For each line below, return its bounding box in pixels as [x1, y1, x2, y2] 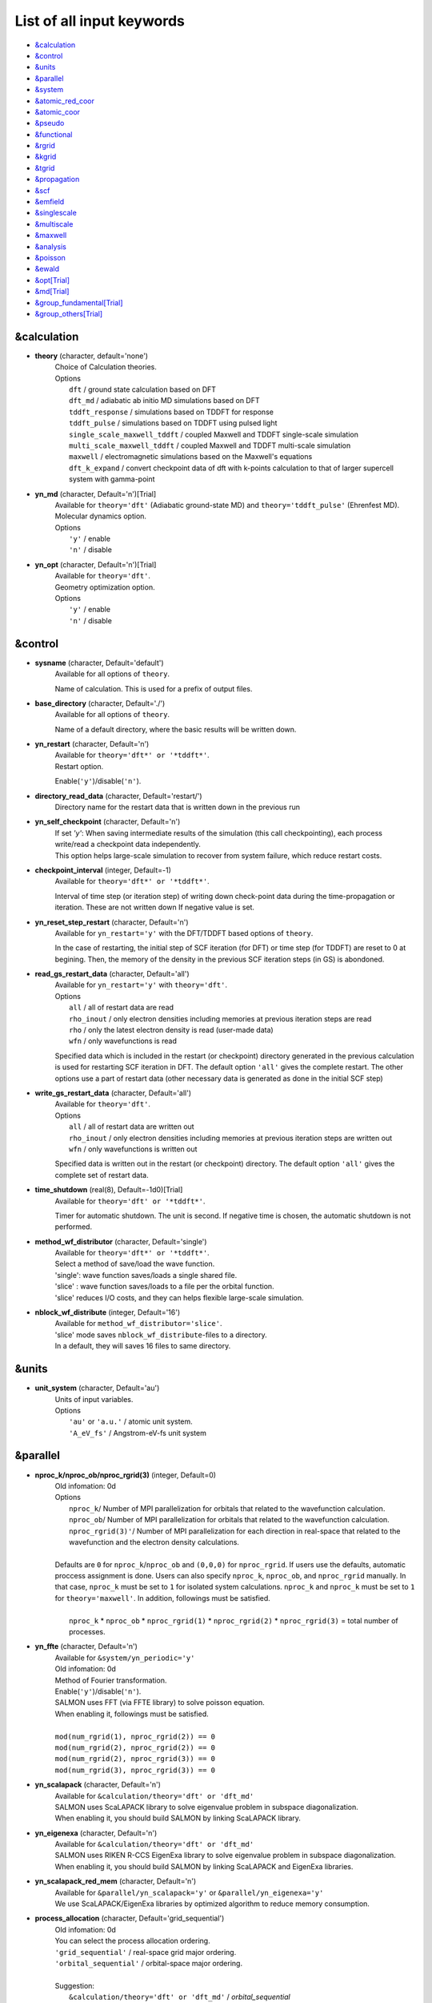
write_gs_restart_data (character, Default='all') [34, 1088, 192, 1098]
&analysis [34, 241, 67, 252]
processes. [69, 1627, 106, 1637]
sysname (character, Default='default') [34, 658, 164, 667]
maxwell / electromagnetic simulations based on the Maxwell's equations [69, 452, 313, 461]
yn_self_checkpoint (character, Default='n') [34, 817, 181, 827]
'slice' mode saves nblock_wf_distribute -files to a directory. [54, 1330, 267, 1340]
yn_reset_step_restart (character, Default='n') [34, 917, 189, 927]
